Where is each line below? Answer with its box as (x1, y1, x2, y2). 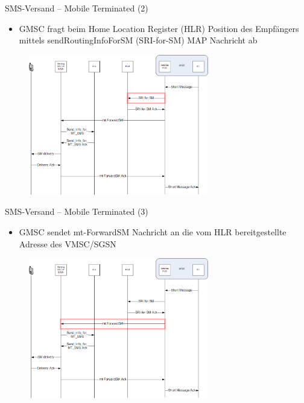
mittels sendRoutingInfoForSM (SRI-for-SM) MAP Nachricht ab (19, 34, 258, 46)
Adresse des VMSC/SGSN (19, 237, 116, 250)
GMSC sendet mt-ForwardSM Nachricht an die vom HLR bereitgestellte (19, 225, 287, 238)
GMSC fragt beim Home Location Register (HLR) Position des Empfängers (19, 22, 299, 34)
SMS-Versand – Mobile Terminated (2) (5, 2, 148, 14)
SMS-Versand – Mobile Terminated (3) (5, 205, 148, 218)
